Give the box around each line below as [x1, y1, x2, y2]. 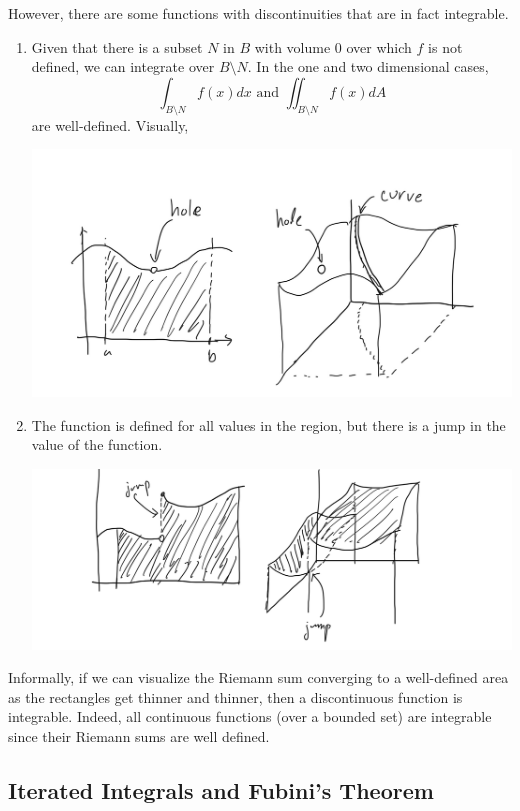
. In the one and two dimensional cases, [247, 56, 489, 77]
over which [346, 36, 412, 57]
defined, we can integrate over [31, 56, 215, 77]
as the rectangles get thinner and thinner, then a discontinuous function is [8, 686, 463, 707]
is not [428, 36, 463, 57]
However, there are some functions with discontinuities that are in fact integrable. [8, 3, 509, 23]
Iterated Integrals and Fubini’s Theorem [8, 774, 434, 805]
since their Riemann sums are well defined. [8, 725, 270, 746]
